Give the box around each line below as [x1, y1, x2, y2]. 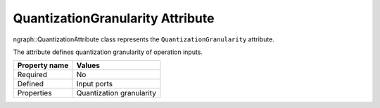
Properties [17, 88, 52, 98]
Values [76, 60, 101, 70]
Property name [17, 60, 69, 70]
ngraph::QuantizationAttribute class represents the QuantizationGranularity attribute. [13, 35, 274, 43]
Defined [17, 79, 44, 89]
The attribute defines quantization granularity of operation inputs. [13, 48, 203, 56]
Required [17, 70, 48, 80]
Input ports [76, 79, 113, 89]
